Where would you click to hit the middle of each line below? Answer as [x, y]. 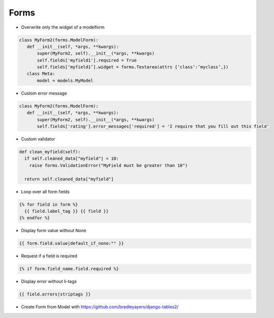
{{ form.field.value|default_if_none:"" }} [72, 243]
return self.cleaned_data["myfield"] [69, 179]
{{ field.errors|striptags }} [55, 294]
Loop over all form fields [45, 191]
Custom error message [44, 93]
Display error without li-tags [49, 282]
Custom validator [38, 139]
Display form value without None [54, 231]
